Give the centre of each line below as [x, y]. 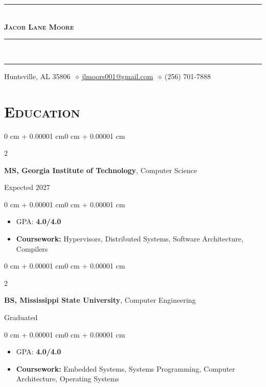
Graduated [21, 317]
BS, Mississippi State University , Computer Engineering [100, 300]
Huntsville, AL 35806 [37, 76]
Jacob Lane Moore [39, 26]
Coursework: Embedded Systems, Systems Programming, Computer [126, 368]
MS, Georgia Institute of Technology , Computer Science [101, 170]
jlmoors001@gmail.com [117, 76]
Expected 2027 [27, 187]
